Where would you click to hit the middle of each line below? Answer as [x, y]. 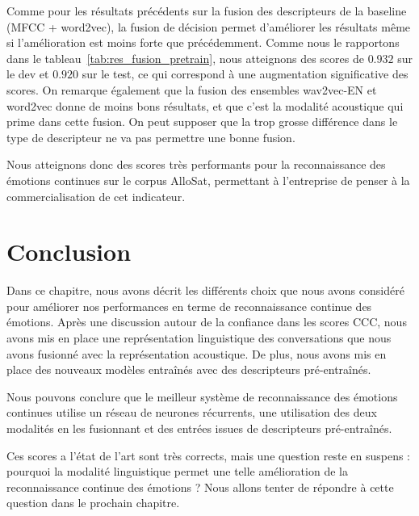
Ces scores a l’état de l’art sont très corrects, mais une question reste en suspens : [208, 455]
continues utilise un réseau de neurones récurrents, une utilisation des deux [192, 412]
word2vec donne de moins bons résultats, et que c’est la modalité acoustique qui [205, 105]
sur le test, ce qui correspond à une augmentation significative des [245, 74]
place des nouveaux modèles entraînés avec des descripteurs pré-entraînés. [189, 369]
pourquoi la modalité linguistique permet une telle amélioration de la [177, 471]
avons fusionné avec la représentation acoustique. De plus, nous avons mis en [197, 353]
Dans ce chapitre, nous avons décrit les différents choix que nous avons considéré [205, 290]
